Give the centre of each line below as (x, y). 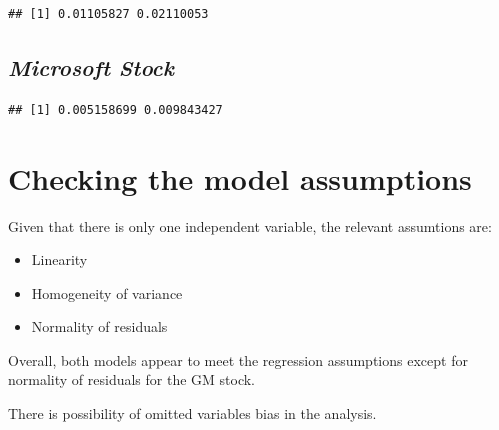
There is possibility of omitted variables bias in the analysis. (192, 413)
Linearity (59, 259)
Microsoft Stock (91, 66)
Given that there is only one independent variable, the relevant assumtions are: (250, 225)
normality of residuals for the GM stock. (132, 379)
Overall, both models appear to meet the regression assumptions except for (238, 359)
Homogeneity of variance (107, 292)
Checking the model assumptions (240, 177)
